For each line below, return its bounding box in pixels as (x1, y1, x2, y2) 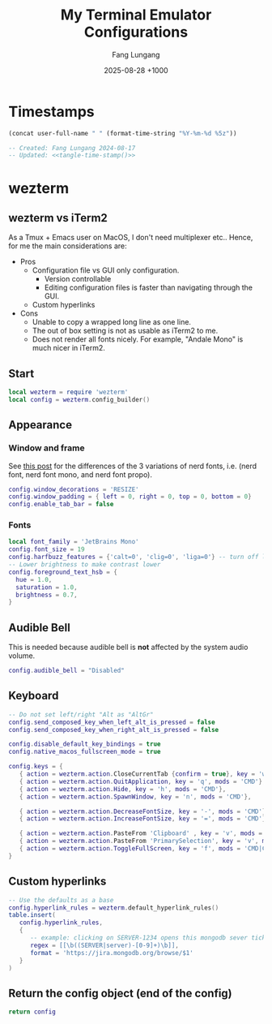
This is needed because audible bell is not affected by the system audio (8, 643, 249, 652)
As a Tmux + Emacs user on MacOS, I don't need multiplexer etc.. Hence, (8, 233, 253, 243)
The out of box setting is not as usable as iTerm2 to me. (32, 326, 219, 336)
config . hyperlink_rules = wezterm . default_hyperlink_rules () (8, 903, 219, 912)
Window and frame (8, 442, 85, 454)
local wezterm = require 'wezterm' (8, 388, 129, 397)
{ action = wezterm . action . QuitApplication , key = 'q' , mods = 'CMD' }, (19, 777, 266, 785)
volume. (8, 651, 36, 660)
